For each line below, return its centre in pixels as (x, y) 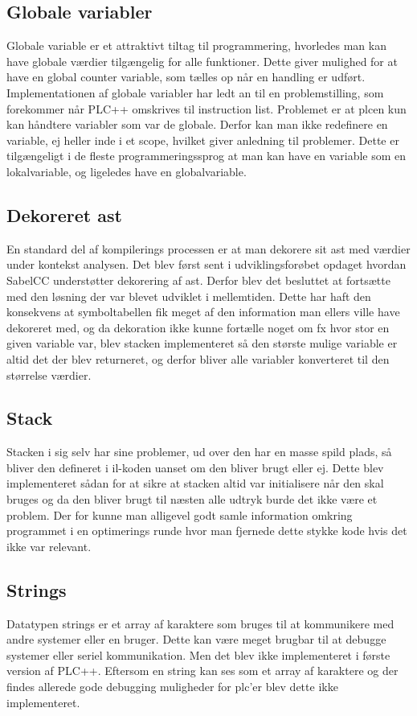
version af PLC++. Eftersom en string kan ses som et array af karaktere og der (202, 671)
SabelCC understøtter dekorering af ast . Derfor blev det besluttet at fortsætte (198, 280)
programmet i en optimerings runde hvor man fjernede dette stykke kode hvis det (207, 531)
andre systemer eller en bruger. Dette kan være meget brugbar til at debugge (196, 639)
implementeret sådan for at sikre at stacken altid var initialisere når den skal (195, 483)
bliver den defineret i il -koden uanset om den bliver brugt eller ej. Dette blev (195, 467)
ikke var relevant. (49, 546)
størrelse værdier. (49, 374)
